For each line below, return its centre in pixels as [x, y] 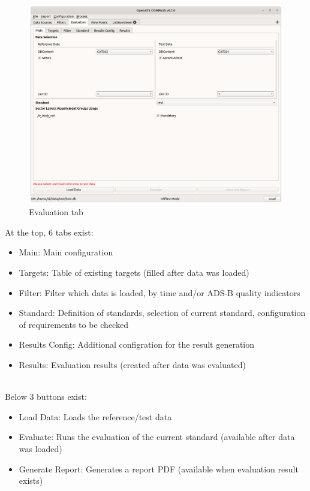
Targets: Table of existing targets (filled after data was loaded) [134, 272]
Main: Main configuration [66, 252]
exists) [31, 481]
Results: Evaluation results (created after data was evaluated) [132, 365]
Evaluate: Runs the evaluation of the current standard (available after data [157, 437]
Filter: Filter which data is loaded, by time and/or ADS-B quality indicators [159, 292]
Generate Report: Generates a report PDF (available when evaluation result [159, 469]
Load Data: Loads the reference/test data [95, 416]
